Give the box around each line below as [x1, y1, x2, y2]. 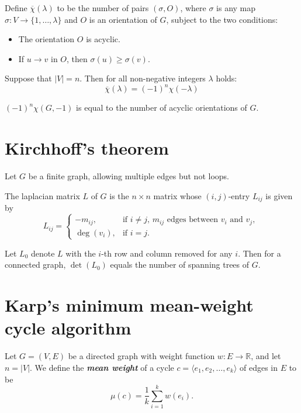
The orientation [18, 33, 75, 45]
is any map [216, 2, 256, 13]
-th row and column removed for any [101, 247, 233, 259]
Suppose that [5, 72, 52, 84]
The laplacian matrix [5, 189, 80, 202]
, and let [251, 350, 281, 362]
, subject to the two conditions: [166, 13, 278, 25]
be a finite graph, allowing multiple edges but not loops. [28, 170, 229, 182]
